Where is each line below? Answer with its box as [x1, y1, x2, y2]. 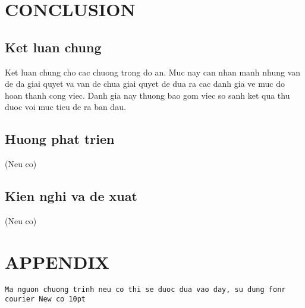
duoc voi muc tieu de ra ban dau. [5, 100, 126, 113]
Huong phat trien [5, 130, 115, 148]
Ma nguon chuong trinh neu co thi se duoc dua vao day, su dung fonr [5, 285, 286, 294]
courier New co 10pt [5, 295, 86, 304]
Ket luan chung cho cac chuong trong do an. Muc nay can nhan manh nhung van [5, 65, 301, 78]
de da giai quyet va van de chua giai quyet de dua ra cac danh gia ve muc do [5, 77, 285, 90]
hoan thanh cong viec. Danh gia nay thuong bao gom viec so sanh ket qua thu [5, 89, 290, 101]
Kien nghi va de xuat [5, 187, 137, 205]
